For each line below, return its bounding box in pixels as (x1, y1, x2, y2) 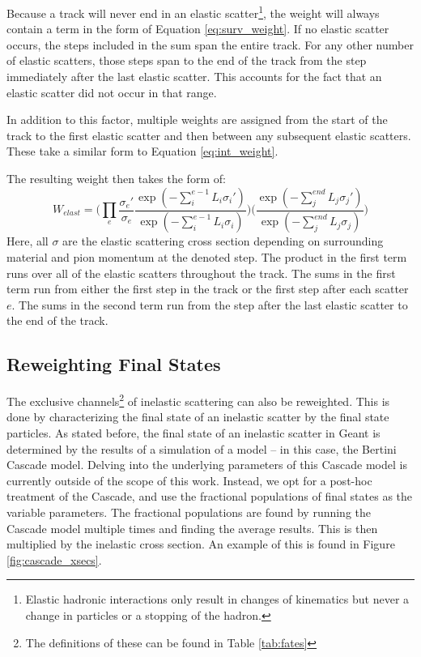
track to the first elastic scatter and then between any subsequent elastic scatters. (6, 126, 411, 143)
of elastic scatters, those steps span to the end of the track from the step (6, 52, 367, 69)
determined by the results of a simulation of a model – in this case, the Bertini (6, 440, 397, 457)
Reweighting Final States (6, 352, 221, 377)
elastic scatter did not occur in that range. (6, 83, 217, 100)
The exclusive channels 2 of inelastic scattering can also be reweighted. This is (6, 390, 390, 409)
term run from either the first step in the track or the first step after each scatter (6, 280, 409, 297)
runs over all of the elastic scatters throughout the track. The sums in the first (6, 264, 396, 281)
